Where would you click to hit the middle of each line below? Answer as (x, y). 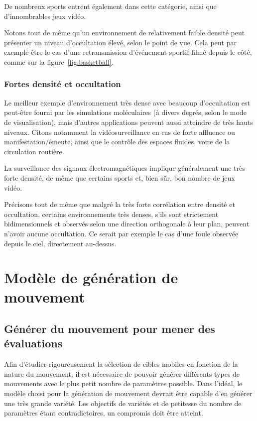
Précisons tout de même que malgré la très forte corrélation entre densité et (120, 204)
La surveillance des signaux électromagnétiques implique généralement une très (125, 168)
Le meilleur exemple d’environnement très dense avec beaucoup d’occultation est (127, 102)
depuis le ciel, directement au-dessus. (60, 243)
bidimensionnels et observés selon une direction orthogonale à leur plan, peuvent (127, 224)
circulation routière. (34, 151)
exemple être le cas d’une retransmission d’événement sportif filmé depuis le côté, (128, 52)
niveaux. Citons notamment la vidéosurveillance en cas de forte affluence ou (120, 132)
